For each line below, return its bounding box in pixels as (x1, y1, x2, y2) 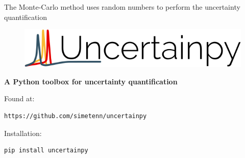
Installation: (4, 127, 42, 138)
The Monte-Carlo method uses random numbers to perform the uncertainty (4, 2, 240, 12)
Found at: (4, 93, 35, 104)
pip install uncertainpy (4, 147, 88, 154)
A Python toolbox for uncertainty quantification (4, 76, 178, 86)
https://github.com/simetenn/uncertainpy (4, 112, 147, 120)
